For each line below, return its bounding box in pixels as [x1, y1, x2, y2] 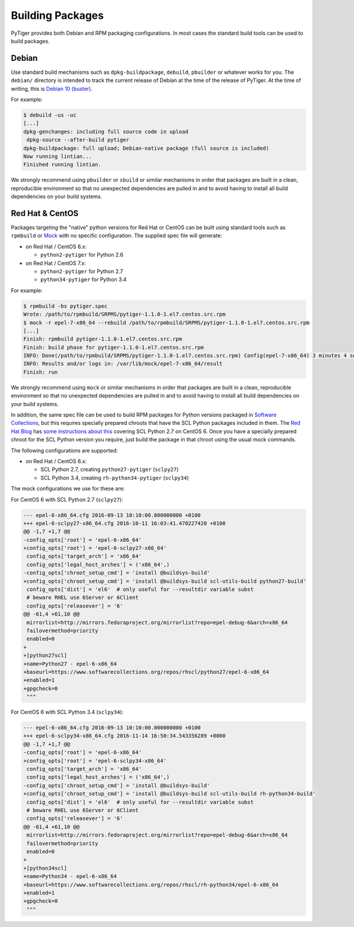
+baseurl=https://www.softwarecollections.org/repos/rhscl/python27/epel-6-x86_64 [23, 669, 270, 675]
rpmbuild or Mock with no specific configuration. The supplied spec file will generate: [11, 232, 222, 239]
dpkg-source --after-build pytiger [27, 136, 130, 143]
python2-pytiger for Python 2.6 [40, 251, 124, 258]
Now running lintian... [23, 153, 93, 159]
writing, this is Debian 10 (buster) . [11, 85, 93, 92]
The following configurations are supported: [11, 447, 118, 454]
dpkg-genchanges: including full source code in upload [23, 128, 189, 135]
